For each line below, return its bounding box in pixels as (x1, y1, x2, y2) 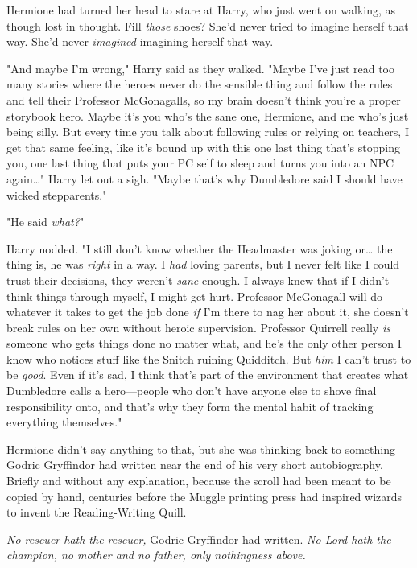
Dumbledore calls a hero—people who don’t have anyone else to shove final (6, 382, 377, 399)
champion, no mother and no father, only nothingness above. (6, 546, 306, 563)
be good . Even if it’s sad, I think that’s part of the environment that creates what (6, 366, 409, 383)
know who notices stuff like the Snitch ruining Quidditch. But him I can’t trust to (6, 350, 411, 367)
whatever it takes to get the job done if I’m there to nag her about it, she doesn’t (6, 303, 409, 320)
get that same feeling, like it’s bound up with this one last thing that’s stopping (6, 138, 400, 155)
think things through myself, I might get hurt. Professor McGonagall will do (6, 287, 383, 304)
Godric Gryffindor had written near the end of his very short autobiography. (6, 456, 383, 473)
